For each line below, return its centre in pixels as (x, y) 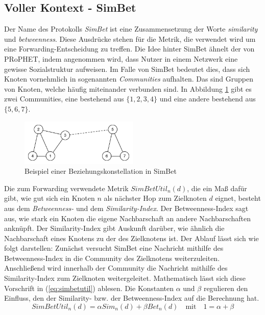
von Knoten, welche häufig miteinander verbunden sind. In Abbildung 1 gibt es (128, 88)
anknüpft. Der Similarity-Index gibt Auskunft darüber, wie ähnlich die (114, 228)
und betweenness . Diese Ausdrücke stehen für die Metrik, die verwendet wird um (130, 38)
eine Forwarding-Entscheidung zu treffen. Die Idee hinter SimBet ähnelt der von (129, 49)
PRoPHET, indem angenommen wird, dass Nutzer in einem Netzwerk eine (121, 58)
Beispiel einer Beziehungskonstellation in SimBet (101, 171)
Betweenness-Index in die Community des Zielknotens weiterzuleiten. (112, 258)
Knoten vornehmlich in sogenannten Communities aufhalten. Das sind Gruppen (129, 79)
